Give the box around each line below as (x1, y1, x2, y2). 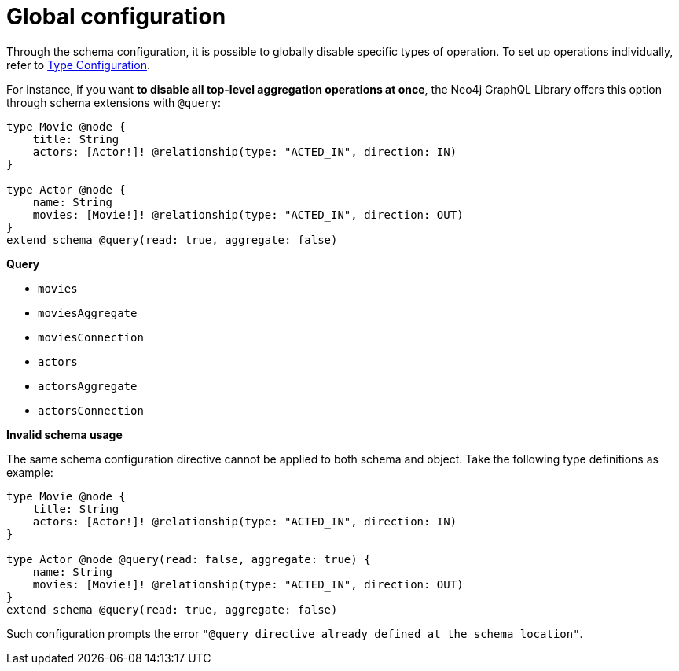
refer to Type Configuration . (6, 57, 150, 72)
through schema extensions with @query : (6, 95, 221, 109)
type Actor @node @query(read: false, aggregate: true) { (6, 552, 371, 566)
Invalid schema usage (6, 427, 123, 441)
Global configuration (6, 3, 226, 30)
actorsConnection (38, 404, 144, 417)
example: (6, 465, 53, 479)
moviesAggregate (38, 306, 138, 319)
